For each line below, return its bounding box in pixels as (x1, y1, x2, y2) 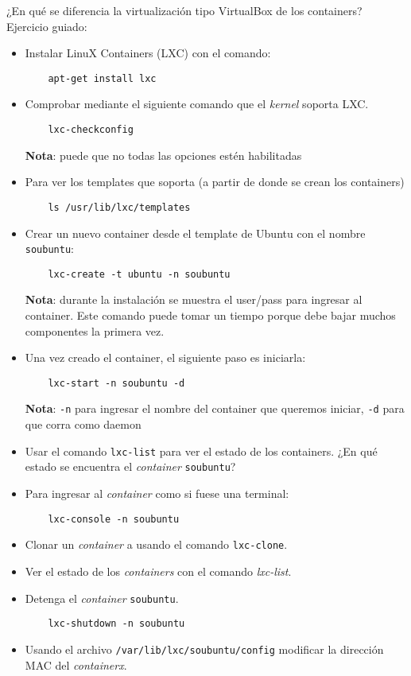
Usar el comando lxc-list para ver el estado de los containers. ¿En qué (25, 442, 378, 459)
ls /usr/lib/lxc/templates (48, 201, 191, 213)
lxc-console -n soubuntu (48, 513, 180, 525)
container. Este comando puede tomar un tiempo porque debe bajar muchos (25, 307, 396, 324)
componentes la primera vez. (25, 322, 165, 339)
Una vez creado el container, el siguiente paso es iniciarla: (25, 349, 306, 366)
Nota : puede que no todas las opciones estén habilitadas (25, 146, 302, 163)
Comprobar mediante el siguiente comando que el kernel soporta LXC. (25, 95, 369, 112)
